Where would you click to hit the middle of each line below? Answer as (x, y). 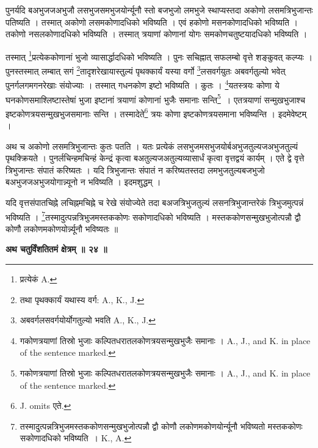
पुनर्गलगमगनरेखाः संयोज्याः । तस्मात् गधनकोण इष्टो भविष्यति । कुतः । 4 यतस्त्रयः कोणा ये (143, 84)
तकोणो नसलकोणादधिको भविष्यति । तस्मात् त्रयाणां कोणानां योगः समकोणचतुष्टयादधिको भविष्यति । (157, 34)
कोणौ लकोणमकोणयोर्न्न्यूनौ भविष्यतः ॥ (62, 228)
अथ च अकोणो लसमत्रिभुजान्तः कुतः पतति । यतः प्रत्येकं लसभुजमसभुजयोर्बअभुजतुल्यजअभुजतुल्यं (152, 146)
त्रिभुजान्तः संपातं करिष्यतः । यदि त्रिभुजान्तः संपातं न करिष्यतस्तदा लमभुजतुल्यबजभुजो (135, 170)
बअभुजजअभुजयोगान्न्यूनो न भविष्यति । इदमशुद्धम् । (83, 182)
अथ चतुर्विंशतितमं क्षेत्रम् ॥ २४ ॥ (56, 249)
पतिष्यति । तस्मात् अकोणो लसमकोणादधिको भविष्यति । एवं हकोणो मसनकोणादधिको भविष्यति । (152, 22)
